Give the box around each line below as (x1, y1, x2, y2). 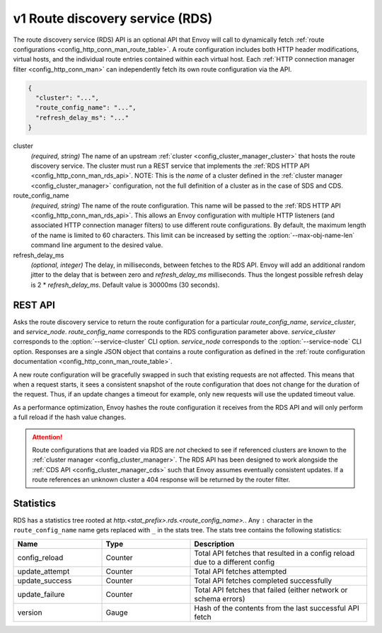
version (17, 608, 42, 617)
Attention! (32, 433, 63, 441)
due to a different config (194, 557, 275, 566)
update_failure (17, 589, 65, 599)
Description (194, 539, 235, 549)
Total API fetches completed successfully (194, 576, 332, 586)
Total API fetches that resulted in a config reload (194, 548, 355, 558)
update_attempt (17, 566, 70, 576)
